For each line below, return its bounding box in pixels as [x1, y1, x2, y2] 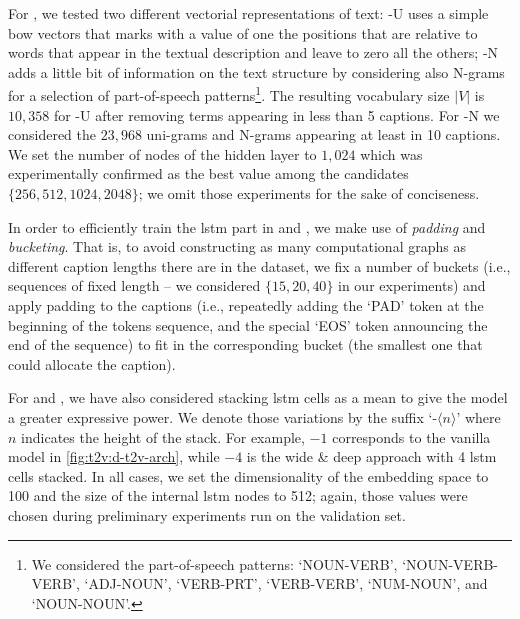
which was [360, 143, 423, 164]
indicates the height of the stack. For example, [21, 426, 305, 447]
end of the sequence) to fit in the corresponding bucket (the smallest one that [8, 334, 483, 355]
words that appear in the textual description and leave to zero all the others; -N [8, 42, 499, 63]
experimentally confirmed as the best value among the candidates [8, 163, 409, 184]
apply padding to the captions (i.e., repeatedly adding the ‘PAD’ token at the [8, 294, 484, 315]
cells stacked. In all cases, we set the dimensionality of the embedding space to [8, 465, 489, 486]
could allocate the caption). [8, 353, 176, 374]
